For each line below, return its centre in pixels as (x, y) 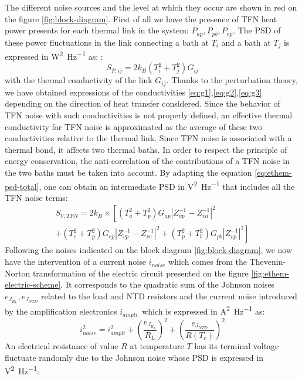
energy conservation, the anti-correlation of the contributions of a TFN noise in (147, 161)
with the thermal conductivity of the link (79, 80)
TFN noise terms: (36, 197)
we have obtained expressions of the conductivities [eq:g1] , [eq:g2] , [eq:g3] (133, 92)
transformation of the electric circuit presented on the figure (140, 273)
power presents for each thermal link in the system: (97, 30)
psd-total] (22, 186)
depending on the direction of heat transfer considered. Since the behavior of (142, 103)
